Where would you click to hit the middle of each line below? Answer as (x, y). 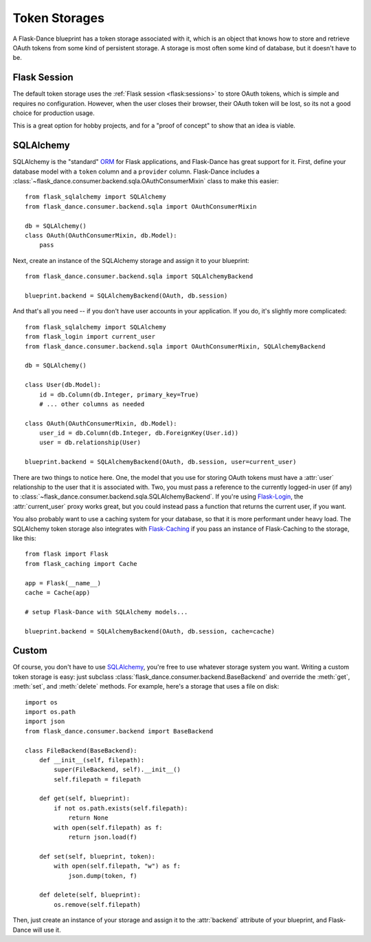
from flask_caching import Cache (81, 564)
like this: (24, 538)
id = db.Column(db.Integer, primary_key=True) (119, 395)
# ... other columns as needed (92, 404)
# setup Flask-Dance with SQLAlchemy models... (106, 612)
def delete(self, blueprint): (90, 895)
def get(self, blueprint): (85, 798)
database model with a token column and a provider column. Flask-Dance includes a (136, 171)
